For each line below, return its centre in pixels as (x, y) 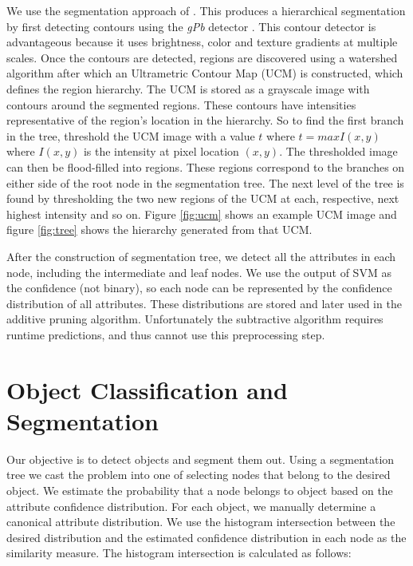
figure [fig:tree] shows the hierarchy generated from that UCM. (159, 230)
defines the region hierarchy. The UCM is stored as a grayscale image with (188, 88)
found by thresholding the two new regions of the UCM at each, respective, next (203, 198)
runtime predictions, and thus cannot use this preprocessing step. (166, 334)
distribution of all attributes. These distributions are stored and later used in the (204, 303)
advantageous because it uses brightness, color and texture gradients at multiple (202, 42)
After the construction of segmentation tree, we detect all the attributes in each (201, 256)
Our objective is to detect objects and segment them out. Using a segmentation (201, 459)
